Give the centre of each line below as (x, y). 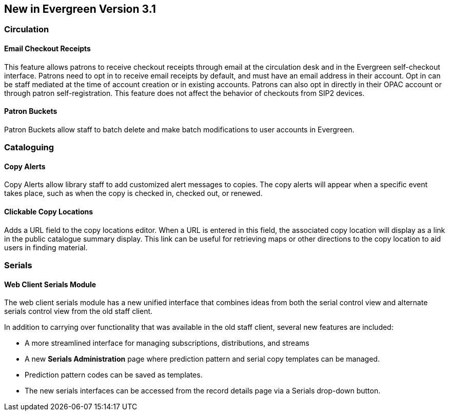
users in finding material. (46, 247)
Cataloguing (29, 147)
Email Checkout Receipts (47, 49)
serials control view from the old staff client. (79, 311)
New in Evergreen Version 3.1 (80, 9)
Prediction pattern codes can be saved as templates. (114, 375)
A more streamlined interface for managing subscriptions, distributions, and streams (167, 343)
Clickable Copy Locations (49, 212)
